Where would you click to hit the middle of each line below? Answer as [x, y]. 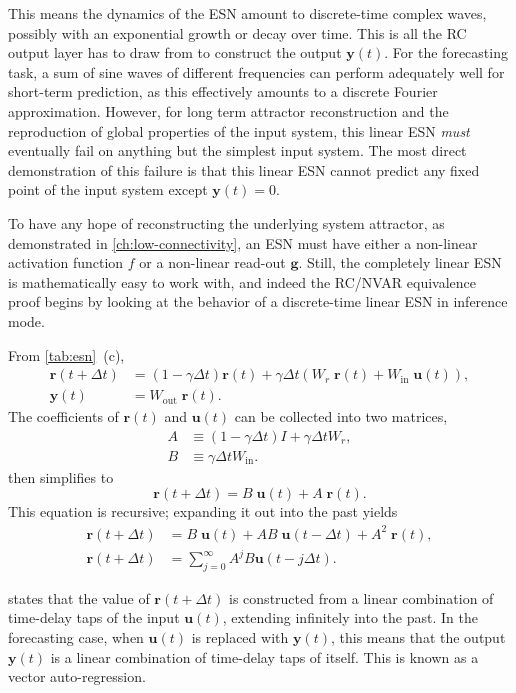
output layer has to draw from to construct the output [175, 52]
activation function [66, 262]
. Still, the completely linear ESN [400, 262]
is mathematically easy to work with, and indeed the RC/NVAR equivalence [242, 281]
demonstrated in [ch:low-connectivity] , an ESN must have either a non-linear [243, 242]
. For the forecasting [446, 52]
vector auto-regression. [77, 676]
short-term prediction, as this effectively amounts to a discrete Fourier [223, 91]
